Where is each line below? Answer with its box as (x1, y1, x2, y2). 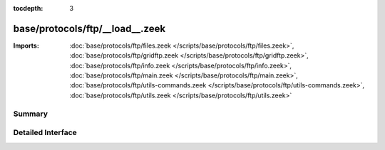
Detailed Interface (13, 128, 78, 138)
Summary (13, 109, 48, 119)
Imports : (13, 41, 39, 50)
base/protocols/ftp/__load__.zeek (13, 22, 166, 35)
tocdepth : (13, 4, 43, 12)
